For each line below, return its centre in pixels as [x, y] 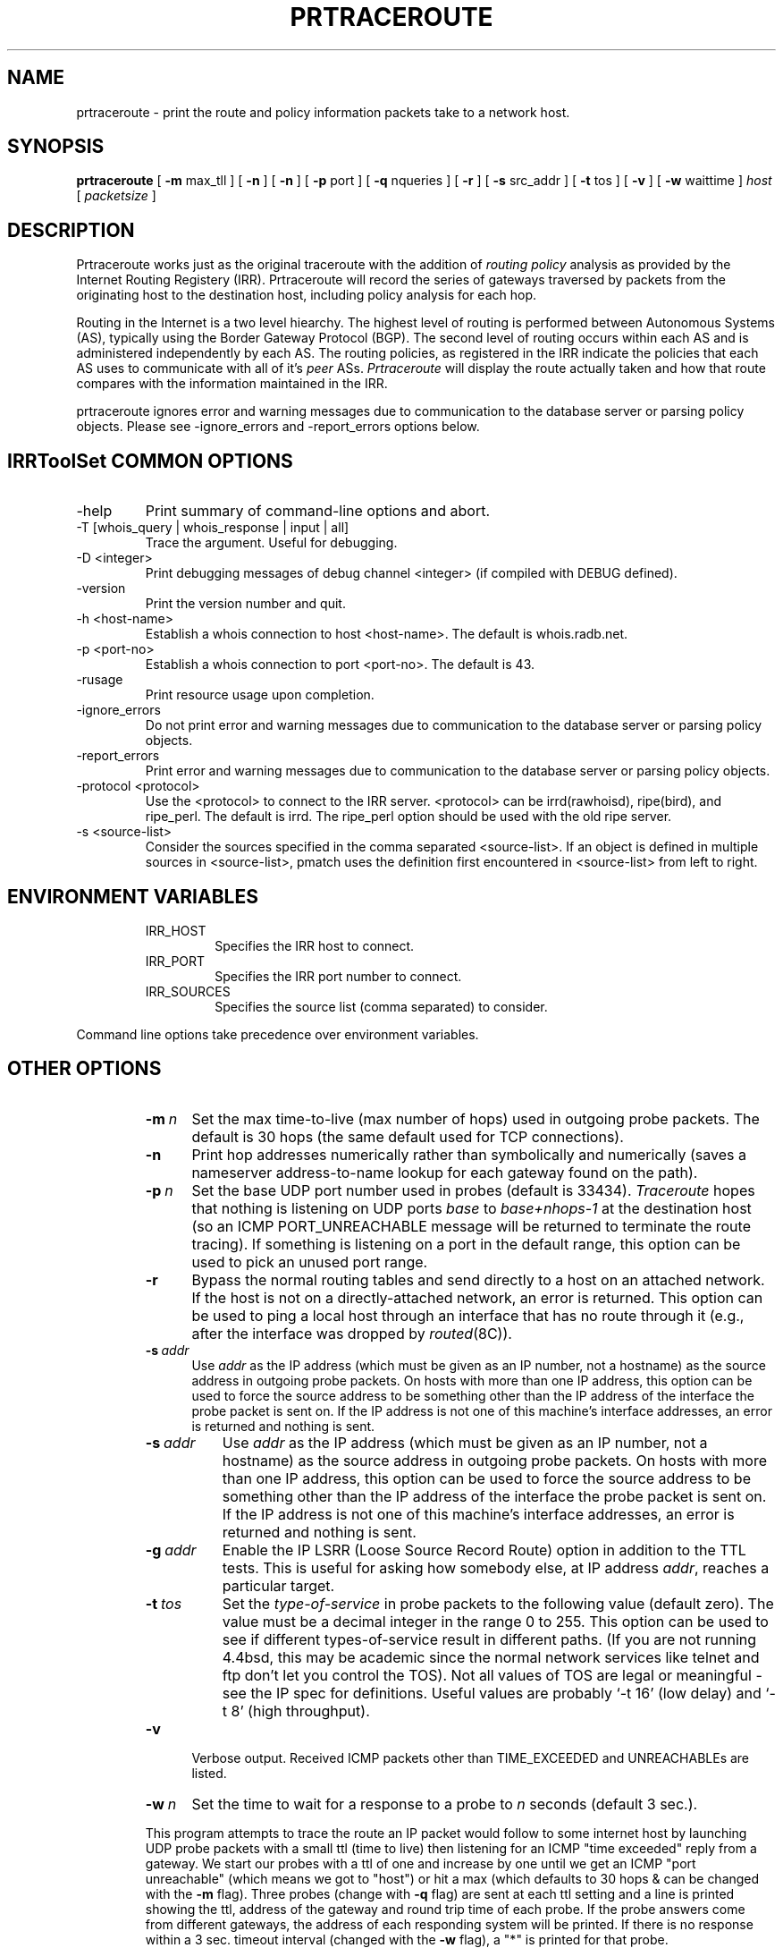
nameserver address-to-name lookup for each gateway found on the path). [445, 1172]
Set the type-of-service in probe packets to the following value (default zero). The [498, 1603]
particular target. [278, 1585]
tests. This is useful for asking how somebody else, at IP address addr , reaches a [496, 1567]
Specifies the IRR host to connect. [315, 945]
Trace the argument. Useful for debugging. [271, 543]
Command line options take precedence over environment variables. [278, 1034]
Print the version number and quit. [245, 604]
